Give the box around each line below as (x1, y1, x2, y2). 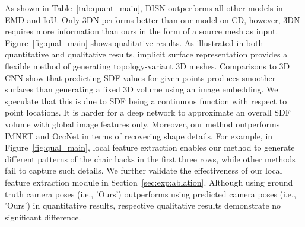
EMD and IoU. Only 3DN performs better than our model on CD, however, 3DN (5, 13, 300, 25)
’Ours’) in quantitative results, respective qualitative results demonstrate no (5, 199, 281, 212)
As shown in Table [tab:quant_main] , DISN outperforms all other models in (5, 2, 283, 14)
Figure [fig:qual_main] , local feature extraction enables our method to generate (5, 141, 295, 154)
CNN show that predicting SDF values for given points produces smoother (5, 71, 276, 84)
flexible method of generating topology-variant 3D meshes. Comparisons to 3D (5, 59, 290, 72)
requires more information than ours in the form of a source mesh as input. (5, 25, 278, 37)
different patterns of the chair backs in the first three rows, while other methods (5, 152, 296, 165)
